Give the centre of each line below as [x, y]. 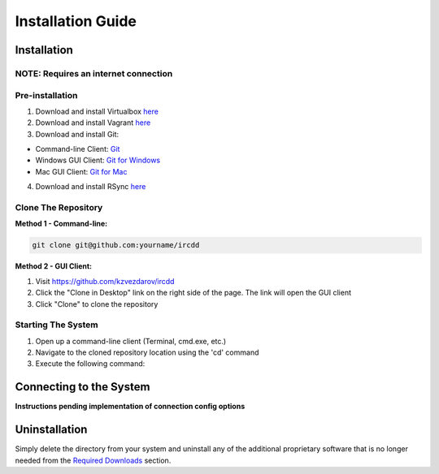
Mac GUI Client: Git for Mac [81, 171]
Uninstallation [51, 430]
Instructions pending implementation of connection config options [130, 407]
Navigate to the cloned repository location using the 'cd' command [147, 352]
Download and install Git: [77, 134]
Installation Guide [76, 21]
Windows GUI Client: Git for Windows [98, 160]
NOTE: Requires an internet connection [94, 73]
